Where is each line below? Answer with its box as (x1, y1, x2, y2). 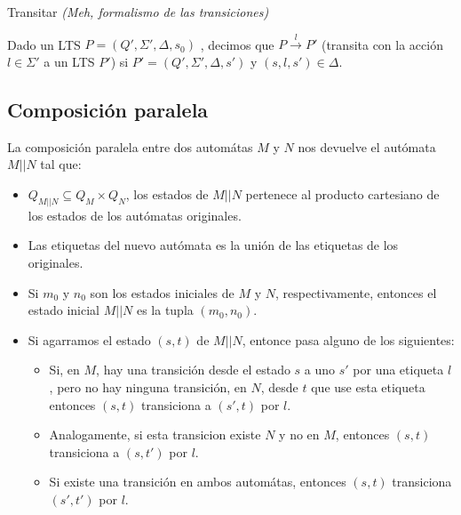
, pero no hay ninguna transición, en (49, 377, 247, 396)
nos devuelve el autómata (298, 137, 436, 156)
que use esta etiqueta (311, 377, 425, 396)
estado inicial (28, 301, 99, 319)
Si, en (49, 360, 80, 379)
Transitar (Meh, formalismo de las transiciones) (7, 3, 269, 20)
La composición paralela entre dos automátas (7, 137, 253, 156)
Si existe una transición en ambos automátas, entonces (49, 472, 346, 491)
